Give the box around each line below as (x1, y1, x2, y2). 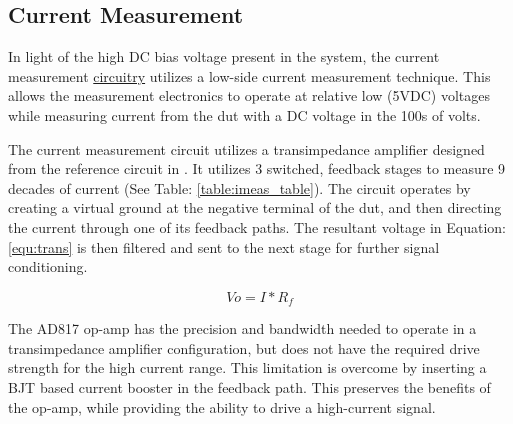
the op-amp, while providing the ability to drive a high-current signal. (8, 396, 436, 417)
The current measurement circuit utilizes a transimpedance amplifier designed (8, 138, 485, 159)
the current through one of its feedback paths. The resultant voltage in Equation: (8, 216, 507, 237)
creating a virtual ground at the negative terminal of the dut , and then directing (8, 197, 502, 218)
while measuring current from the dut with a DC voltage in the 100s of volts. (8, 104, 481, 125)
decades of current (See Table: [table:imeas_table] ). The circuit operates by (8, 177, 471, 198)
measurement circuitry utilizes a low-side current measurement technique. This (8, 65, 491, 86)
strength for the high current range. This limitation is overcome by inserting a (8, 357, 487, 378)
